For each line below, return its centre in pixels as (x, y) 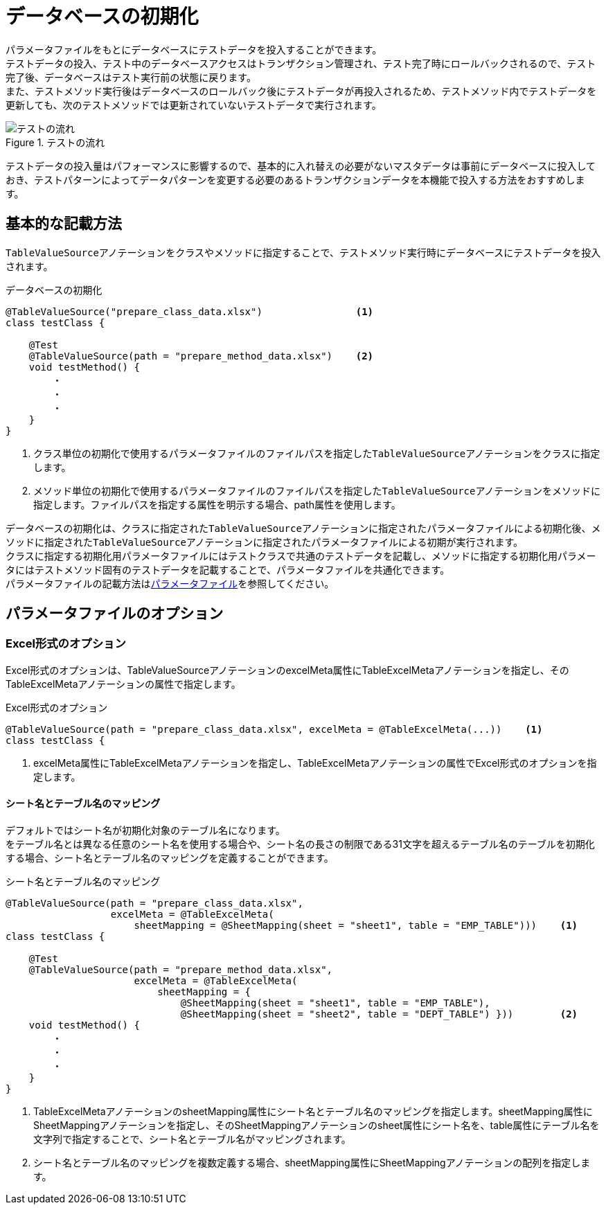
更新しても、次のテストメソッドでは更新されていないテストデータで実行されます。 (194, 105)
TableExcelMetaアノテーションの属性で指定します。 (123, 684)
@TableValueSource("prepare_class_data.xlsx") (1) (190, 311)
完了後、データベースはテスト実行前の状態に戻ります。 (131, 77)
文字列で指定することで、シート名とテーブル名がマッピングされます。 (192, 1139)
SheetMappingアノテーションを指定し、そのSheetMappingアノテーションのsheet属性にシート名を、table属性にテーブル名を (317, 1126)
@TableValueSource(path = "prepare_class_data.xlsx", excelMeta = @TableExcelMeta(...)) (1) (274, 729)
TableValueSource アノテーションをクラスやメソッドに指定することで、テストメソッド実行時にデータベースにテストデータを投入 (303, 252)
